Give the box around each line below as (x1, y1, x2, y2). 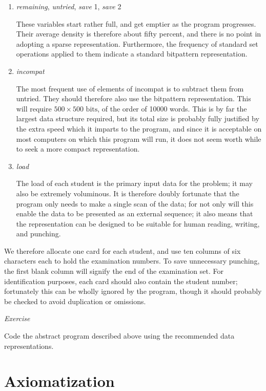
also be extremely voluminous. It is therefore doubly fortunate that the (16, 188, 239, 198)
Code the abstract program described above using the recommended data (4, 330, 235, 341)
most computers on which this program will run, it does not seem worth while (16, 133, 261, 144)
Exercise (4, 313, 30, 324)
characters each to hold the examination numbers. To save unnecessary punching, (4, 255, 260, 266)
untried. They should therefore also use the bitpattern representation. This (16, 93, 251, 104)
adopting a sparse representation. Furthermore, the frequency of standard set (16, 38, 258, 49)
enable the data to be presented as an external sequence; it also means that (16, 208, 253, 219)
